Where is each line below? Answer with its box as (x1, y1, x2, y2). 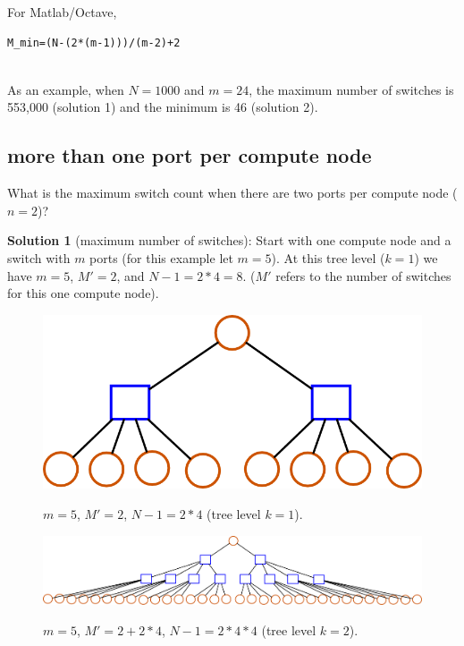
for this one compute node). (7, 284, 159, 302)
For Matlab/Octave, (7, 3, 117, 21)
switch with (7, 248, 71, 267)
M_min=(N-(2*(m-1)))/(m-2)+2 (7, 36, 181, 49)
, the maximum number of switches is (249, 80, 454, 98)
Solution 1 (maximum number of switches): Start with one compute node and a (7, 231, 451, 250)
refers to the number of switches (275, 266, 451, 285)
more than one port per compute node (7, 141, 372, 169)
